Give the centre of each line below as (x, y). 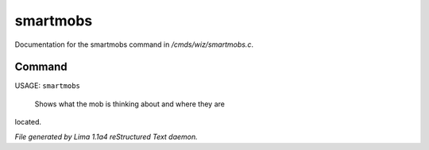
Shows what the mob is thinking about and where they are (130, 104)
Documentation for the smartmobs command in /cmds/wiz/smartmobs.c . (134, 44)
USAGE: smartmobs (48, 86)
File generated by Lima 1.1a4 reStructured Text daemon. (106, 137)
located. (28, 122)
